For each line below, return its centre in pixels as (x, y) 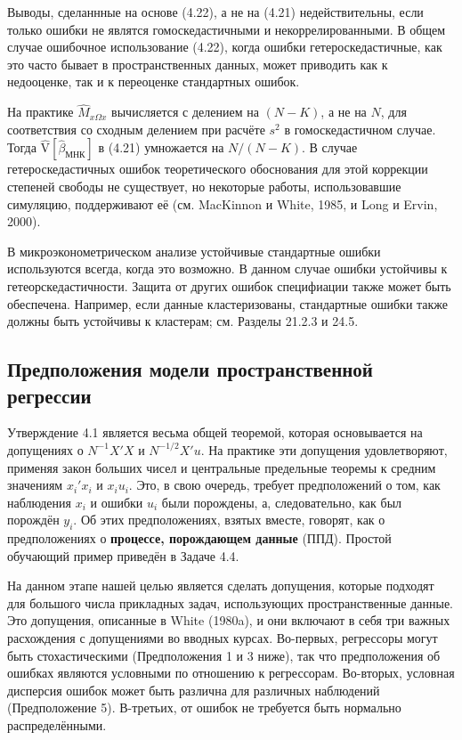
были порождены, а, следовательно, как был (282, 502)
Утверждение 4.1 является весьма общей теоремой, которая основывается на (215, 432)
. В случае (330, 147)
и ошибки (117, 502)
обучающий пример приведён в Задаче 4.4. (123, 555)
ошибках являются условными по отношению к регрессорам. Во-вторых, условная (231, 673)
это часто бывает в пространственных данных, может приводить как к (198, 64)
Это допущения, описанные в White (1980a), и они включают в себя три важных (229, 620)
